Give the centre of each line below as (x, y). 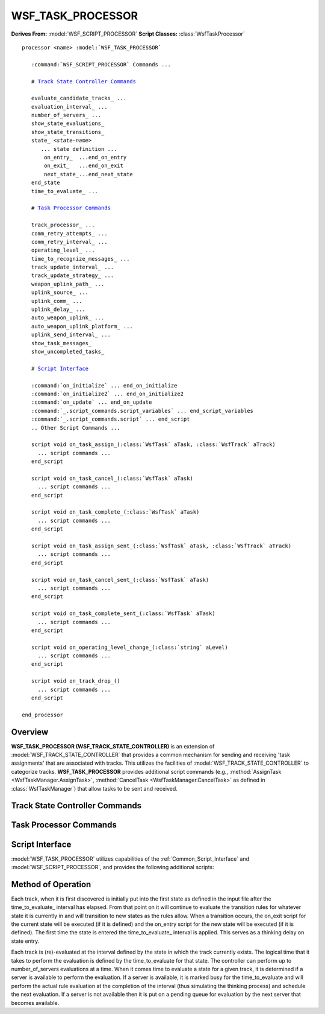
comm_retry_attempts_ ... (69, 233)
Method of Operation (51, 884)
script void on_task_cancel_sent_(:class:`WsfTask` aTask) (120, 580)
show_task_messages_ (61, 343)
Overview (30, 732)
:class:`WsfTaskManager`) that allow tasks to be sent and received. (94, 788)
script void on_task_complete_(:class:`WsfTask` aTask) (115, 512)
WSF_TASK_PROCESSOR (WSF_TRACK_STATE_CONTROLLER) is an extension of (113, 746)
